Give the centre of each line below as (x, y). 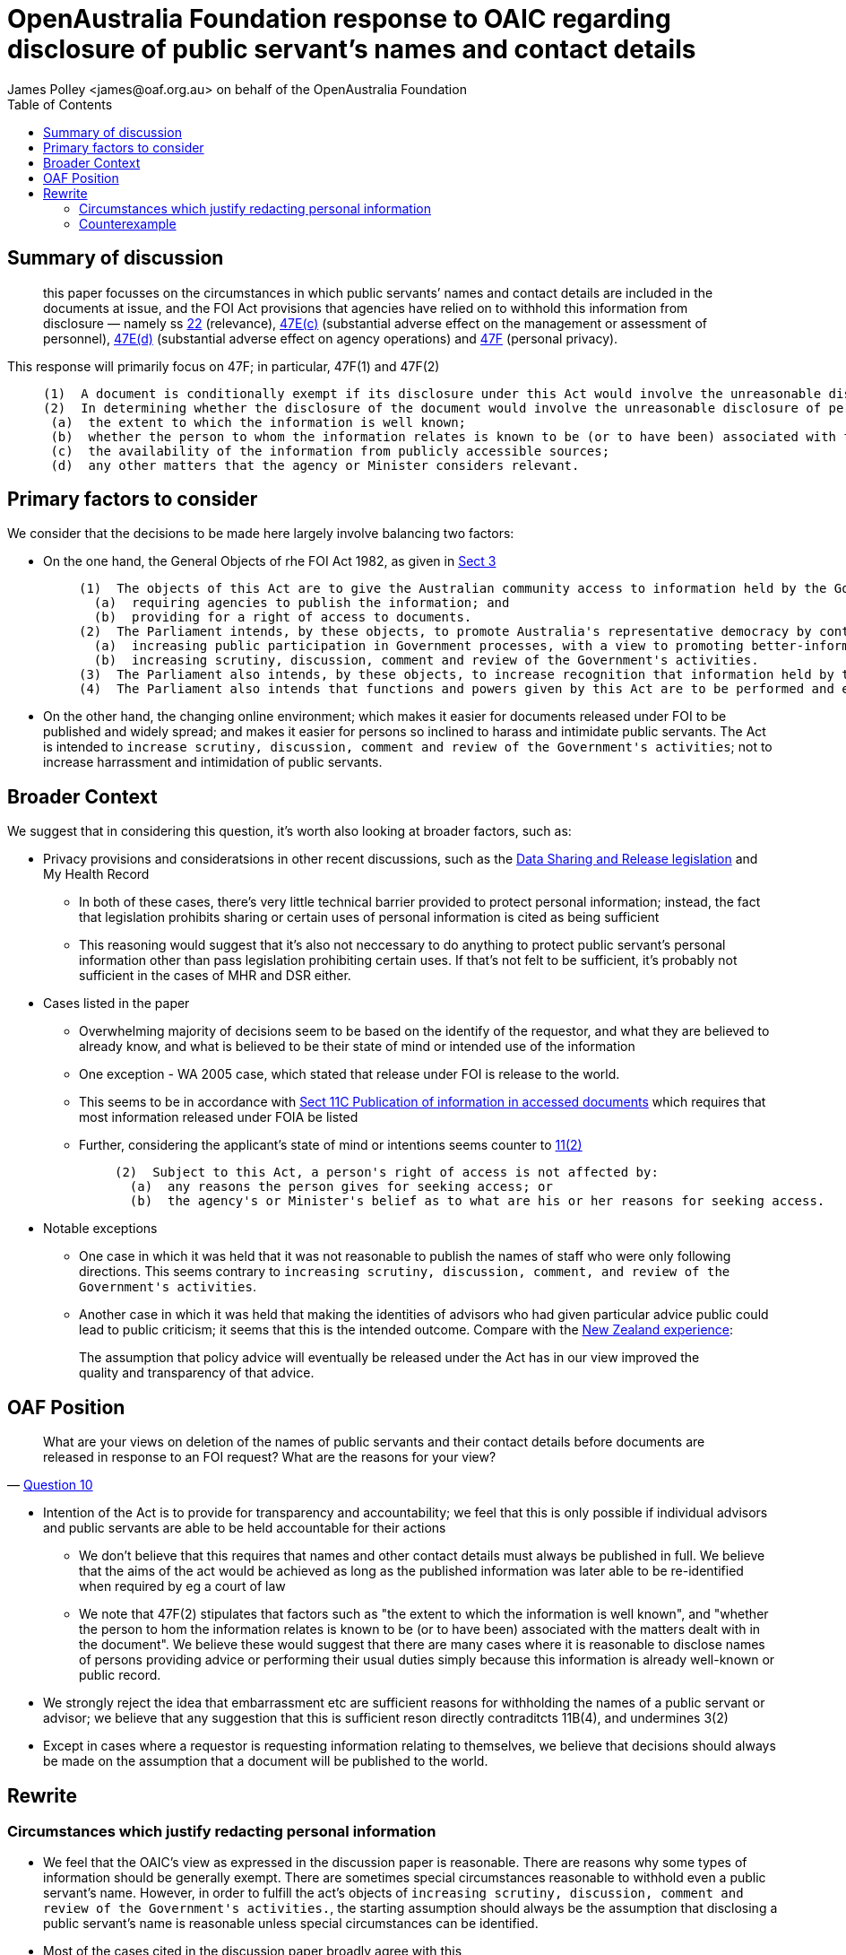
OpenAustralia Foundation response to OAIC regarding (339, 19)
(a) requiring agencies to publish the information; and (302, 603)
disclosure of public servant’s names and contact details (352, 49)
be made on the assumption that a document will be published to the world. (266, 1761)
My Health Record (96, 874)
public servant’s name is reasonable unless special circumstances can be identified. (291, 1924)
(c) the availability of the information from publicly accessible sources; (330, 451)
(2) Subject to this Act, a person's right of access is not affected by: (387, 1173)
